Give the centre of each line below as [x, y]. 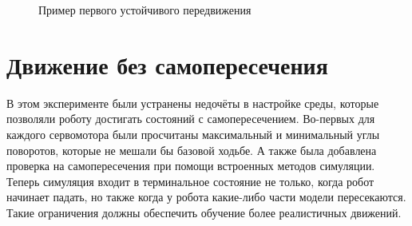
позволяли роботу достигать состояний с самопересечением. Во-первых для [191, 119]
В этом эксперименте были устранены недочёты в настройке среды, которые [193, 103]
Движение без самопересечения [167, 64]
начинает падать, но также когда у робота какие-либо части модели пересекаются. [206, 197]
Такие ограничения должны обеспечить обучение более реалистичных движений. [204, 212]
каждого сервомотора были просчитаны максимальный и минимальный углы [193, 134]
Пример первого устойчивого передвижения [145, 10]
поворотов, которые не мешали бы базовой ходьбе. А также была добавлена [192, 150]
